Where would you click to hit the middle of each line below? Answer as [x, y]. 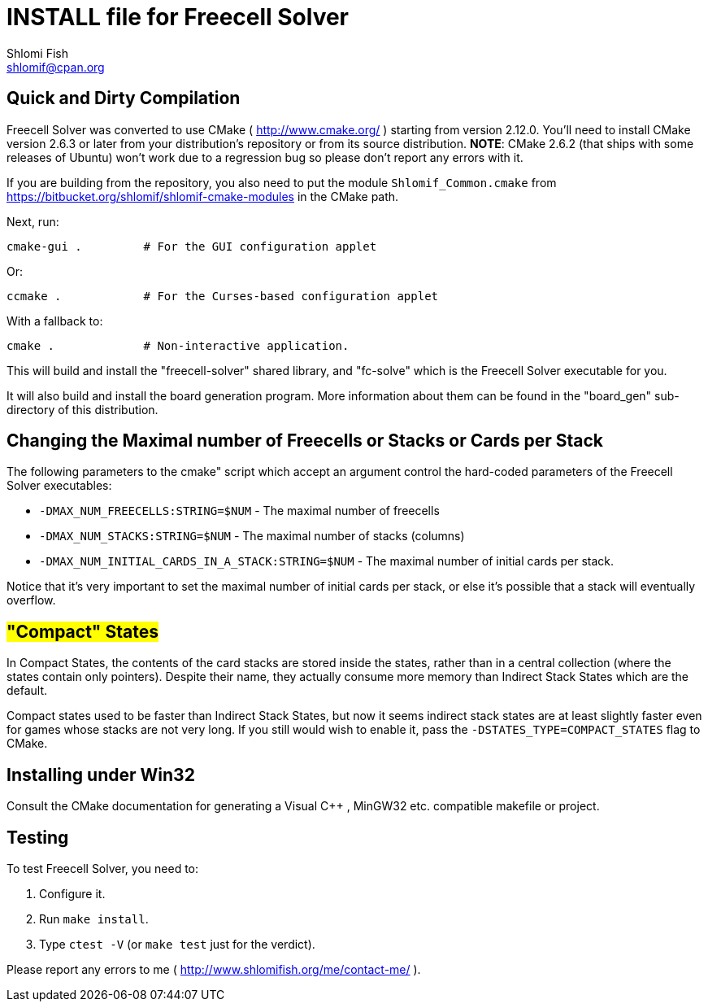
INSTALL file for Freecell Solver [178, 17]
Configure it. [72, 893]
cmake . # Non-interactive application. [178, 345]
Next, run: [33, 221]
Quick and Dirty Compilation [124, 98]
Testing [38, 837]
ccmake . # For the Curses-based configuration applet [223, 296]
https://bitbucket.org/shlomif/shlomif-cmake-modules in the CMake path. [203, 196]
